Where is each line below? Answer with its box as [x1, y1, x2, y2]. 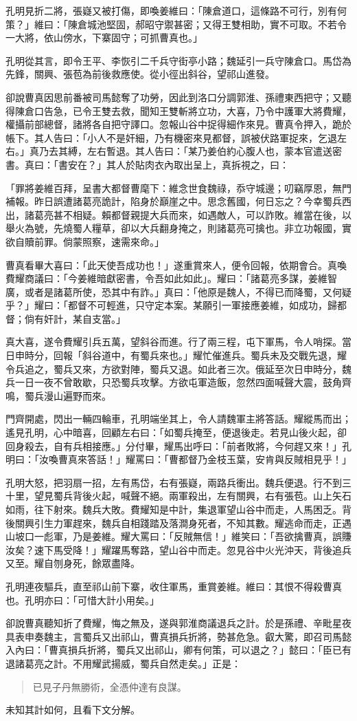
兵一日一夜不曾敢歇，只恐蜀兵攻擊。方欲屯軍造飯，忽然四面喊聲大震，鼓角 [5, 375, 342, 389]
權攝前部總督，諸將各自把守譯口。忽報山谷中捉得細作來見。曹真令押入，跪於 [5, 117, 352, 131]
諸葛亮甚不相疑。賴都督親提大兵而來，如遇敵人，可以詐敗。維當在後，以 [24, 207, 352, 222]
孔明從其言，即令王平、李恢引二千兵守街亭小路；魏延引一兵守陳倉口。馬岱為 [5, 53, 352, 67]
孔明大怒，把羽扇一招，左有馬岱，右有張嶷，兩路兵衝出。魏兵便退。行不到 [5, 475, 342, 489]
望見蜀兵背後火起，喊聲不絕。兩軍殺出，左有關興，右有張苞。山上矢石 [34, 488, 352, 503]
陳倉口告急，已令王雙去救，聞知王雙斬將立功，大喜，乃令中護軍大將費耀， [14, 103, 352, 118]
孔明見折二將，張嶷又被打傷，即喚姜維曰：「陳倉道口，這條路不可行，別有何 [5, 3, 347, 17]
